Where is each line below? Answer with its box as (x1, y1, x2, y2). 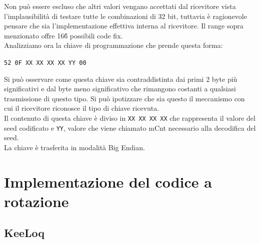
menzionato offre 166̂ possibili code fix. (4, 30, 123, 40)
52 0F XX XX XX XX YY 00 (4, 59, 86, 66)
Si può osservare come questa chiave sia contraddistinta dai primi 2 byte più (4, 73, 237, 84)
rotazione (4, 191, 69, 211)
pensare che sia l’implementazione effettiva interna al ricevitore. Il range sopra (4, 20, 243, 31)
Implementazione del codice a (4, 171, 212, 192)
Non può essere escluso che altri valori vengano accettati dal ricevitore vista (4, 1, 236, 11)
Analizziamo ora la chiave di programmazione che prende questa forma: (4, 40, 223, 50)
